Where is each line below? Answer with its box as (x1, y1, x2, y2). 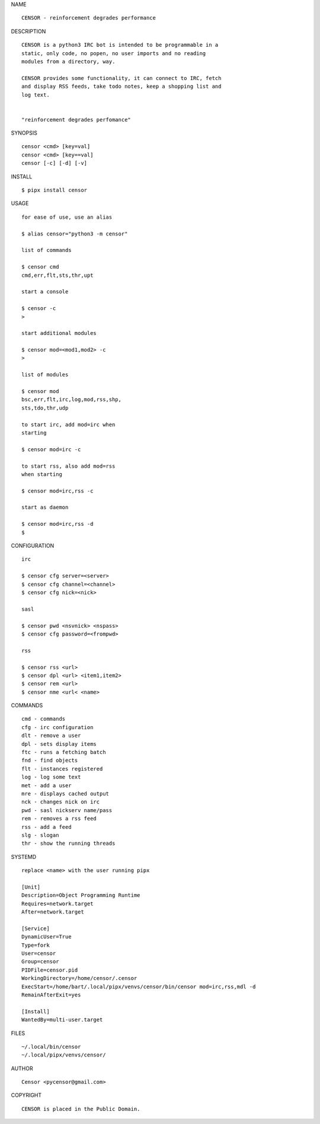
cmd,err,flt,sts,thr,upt (21, 272, 94, 279)
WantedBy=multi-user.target (21, 1017, 103, 1023)
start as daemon (21, 504, 69, 511)
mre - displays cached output (21, 790, 110, 797)
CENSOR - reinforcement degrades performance (21, 15, 156, 21)
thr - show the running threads (21, 840, 116, 847)
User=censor (21, 950, 56, 957)
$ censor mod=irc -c (21, 446, 81, 453)
